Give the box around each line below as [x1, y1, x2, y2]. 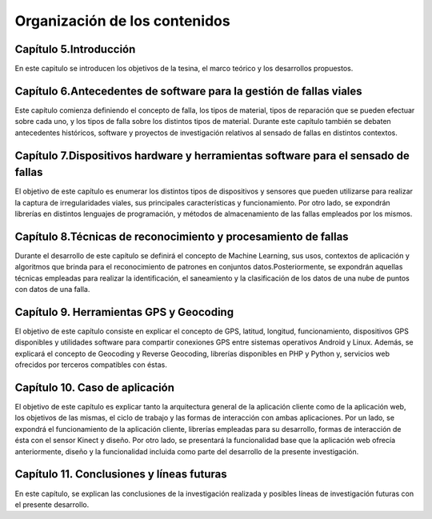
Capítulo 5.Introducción [14, 42, 136, 56]
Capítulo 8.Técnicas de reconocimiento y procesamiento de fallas [14, 230, 349, 243]
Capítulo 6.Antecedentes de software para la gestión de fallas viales [14, 84, 363, 98]
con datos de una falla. [14, 285, 90, 294]
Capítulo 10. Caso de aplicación [14, 381, 175, 394]
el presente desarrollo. [14, 500, 90, 509]
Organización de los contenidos [14, 12, 231, 30]
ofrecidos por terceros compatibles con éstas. [14, 360, 167, 369]
